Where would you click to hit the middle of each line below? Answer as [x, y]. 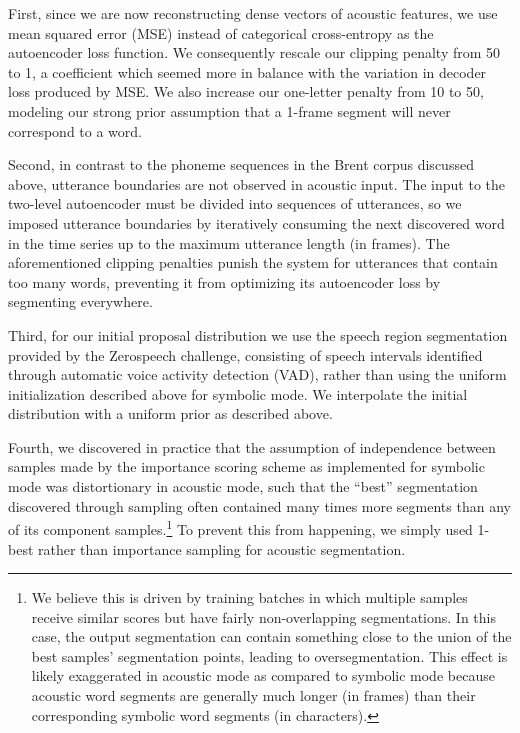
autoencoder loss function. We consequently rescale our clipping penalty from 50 [254, 52]
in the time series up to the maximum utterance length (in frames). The [229, 242]
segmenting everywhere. [80, 301]
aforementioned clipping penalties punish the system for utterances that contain [253, 262]
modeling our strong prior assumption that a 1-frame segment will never [229, 110]
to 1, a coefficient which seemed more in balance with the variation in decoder [247, 71]
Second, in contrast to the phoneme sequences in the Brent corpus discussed [241, 164]
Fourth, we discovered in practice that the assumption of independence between [252, 446]
